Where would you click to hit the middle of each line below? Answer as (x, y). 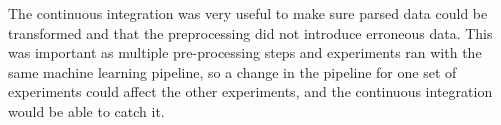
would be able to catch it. (86, 110)
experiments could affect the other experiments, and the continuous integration (250, 91)
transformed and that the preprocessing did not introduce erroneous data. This (250, 32)
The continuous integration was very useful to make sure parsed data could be (248, 13)
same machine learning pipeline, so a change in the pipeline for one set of (232, 71)
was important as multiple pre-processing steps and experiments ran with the (245, 52)
